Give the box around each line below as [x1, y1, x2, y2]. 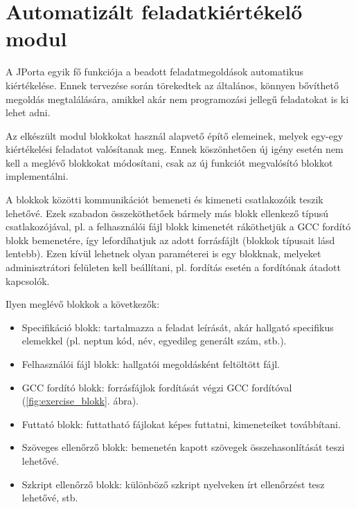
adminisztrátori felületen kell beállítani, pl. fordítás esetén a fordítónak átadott [6, 260, 341, 275]
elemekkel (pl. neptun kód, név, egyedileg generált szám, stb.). [21, 333, 287, 348]
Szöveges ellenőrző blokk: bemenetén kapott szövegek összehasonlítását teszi [21, 440, 345, 454]
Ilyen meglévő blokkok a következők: [6, 297, 160, 311]
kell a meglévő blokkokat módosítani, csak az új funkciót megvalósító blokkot [6, 155, 333, 169]
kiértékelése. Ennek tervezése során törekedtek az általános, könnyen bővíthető [6, 77, 339, 92]
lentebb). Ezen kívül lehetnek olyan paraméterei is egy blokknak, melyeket [6, 246, 321, 261]
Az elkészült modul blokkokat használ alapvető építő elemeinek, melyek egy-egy [6, 128, 344, 142]
